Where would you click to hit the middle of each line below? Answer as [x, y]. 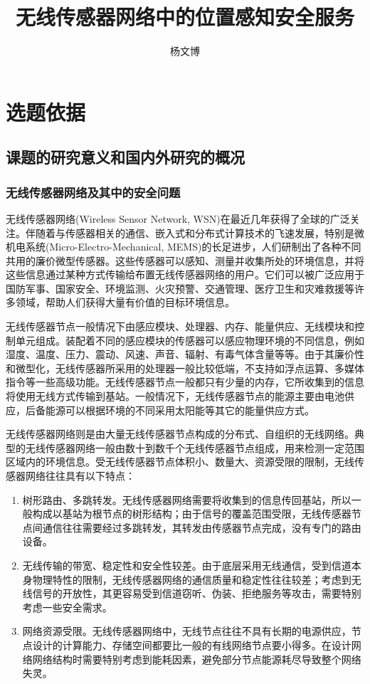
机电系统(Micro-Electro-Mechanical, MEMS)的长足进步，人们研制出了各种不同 [184, 247]
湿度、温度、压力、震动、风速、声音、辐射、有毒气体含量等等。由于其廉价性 [185, 354]
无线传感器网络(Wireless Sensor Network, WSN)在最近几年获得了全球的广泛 [178, 218]
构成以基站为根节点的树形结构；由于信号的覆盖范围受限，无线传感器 [192, 514]
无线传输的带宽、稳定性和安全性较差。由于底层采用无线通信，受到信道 [187, 565]
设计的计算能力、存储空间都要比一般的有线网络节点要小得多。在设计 [192, 644]
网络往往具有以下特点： [80, 475]
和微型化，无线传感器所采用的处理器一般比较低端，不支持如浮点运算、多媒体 [185, 368]
